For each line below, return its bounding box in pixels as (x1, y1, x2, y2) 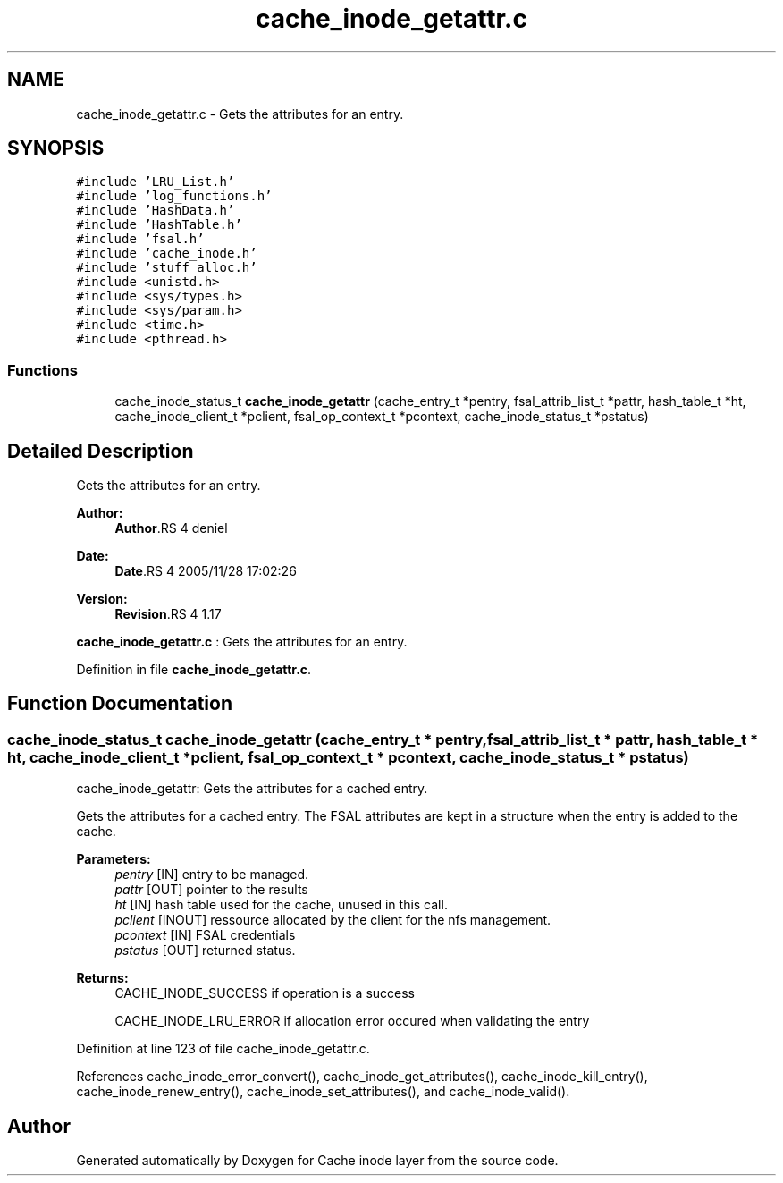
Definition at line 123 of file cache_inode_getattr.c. (76, 1041, 370, 1057)
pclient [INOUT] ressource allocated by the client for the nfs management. (114, 912, 551, 928)
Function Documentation (7, 692, 232, 715)
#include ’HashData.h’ (76, 203, 235, 218)
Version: (76, 591, 128, 607)
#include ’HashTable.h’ (76, 217, 242, 232)
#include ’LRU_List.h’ (76, 174, 235, 190)
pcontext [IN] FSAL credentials (114, 927, 296, 943)
